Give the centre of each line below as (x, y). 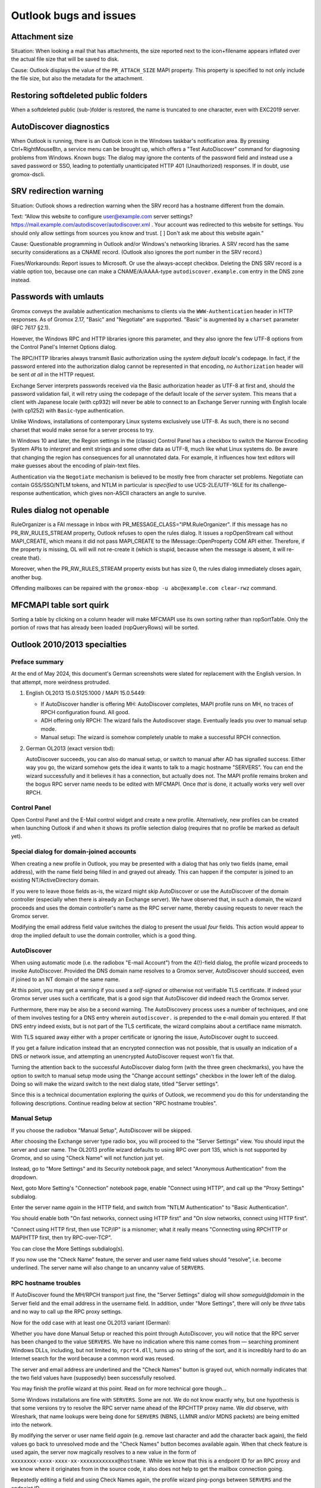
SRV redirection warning (57, 191)
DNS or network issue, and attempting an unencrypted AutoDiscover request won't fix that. (123, 1056)
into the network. (32, 1424)
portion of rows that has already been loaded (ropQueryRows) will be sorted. (105, 627)
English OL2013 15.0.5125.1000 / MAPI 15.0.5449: (86, 693)
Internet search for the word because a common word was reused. (93, 1359)
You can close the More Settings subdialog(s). (67, 1248)
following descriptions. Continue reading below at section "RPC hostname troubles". (114, 1103)
